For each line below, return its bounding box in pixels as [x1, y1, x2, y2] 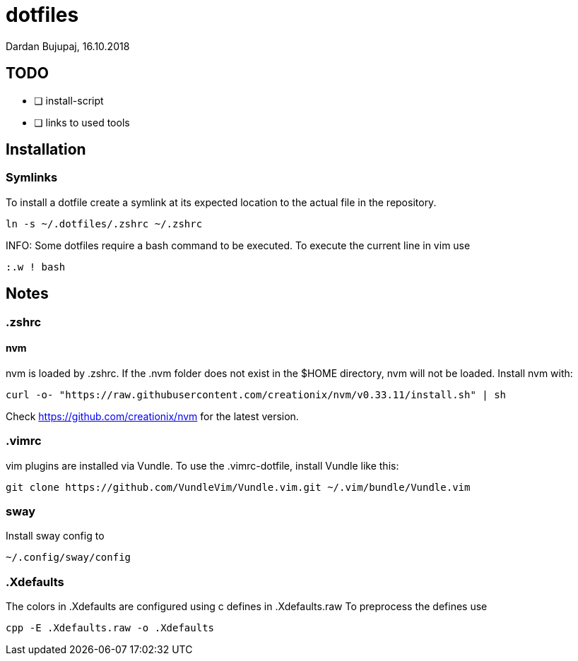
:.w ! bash [6, 261, 66, 273]
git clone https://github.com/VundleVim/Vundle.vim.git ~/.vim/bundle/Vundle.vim [6, 481, 471, 493]
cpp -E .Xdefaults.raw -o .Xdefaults [6, 622, 215, 634]
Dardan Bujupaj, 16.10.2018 [6, 40, 130, 52]
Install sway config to [6, 530, 105, 542]
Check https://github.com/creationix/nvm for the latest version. [6, 410, 299, 422]
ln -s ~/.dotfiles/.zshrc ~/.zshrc [6, 218, 203, 230]
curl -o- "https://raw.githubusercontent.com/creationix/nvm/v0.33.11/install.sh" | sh [6, 388, 507, 400]
